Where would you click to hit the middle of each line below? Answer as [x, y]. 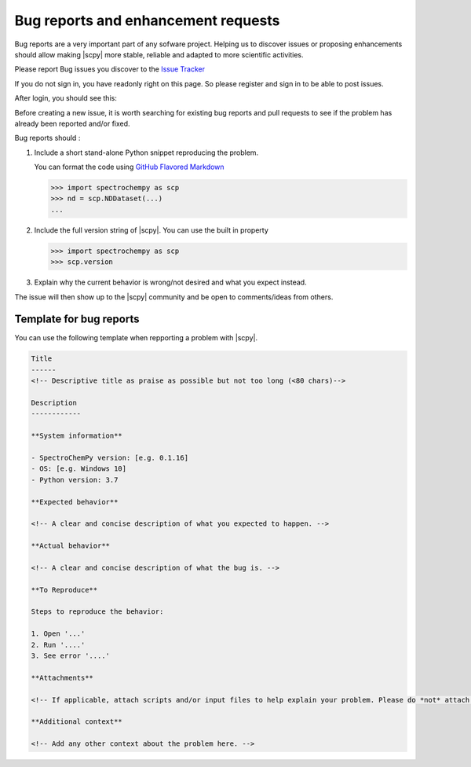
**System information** [77, 436]
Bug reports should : [47, 138]
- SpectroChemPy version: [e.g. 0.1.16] [110, 457]
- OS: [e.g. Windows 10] [79, 469]
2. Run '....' [58, 645]
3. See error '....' [70, 656]
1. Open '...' [58, 634]
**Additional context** [77, 722]
